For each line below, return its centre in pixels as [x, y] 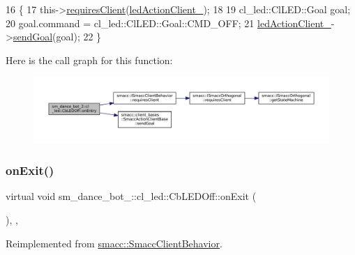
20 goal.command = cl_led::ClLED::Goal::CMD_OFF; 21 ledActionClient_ [168, 23]
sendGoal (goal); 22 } [57, 37]
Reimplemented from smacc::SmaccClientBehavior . [114, 243]
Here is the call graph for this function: [89, 60]
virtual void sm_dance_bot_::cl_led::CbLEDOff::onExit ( [131, 196]
